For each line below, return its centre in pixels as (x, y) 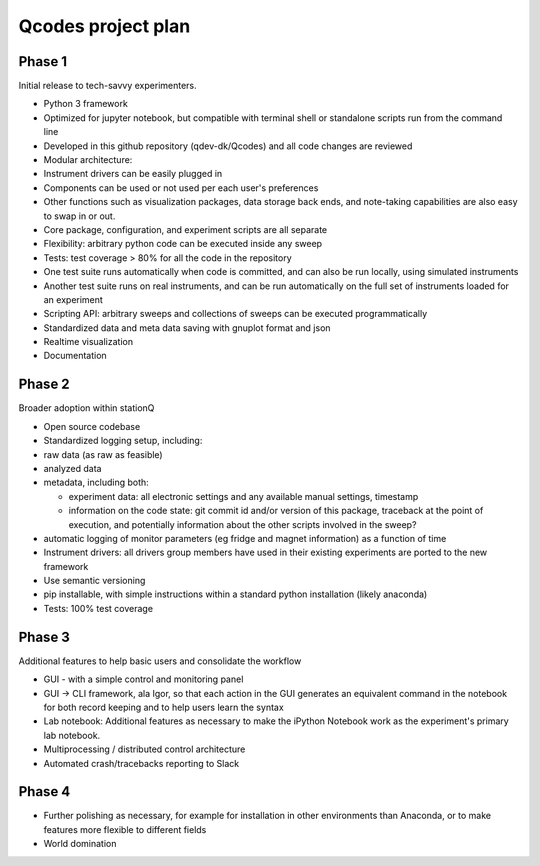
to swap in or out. (79, 216)
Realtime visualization (88, 342)
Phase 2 (44, 384)
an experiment (73, 299)
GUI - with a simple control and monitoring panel (143, 679)
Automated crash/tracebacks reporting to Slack (141, 763)
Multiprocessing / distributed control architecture (144, 749)
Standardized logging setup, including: (123, 441)
